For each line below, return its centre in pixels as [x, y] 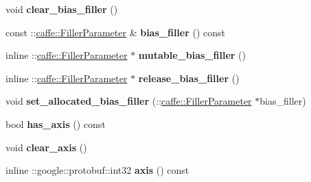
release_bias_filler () [189, 78]
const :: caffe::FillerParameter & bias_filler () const [116, 32]
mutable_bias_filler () [192, 55]
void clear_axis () [46, 147]
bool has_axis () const [56, 123]
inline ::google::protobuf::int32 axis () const [97, 170]
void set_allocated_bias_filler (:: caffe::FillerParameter [129, 101]
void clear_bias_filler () [62, 9]
